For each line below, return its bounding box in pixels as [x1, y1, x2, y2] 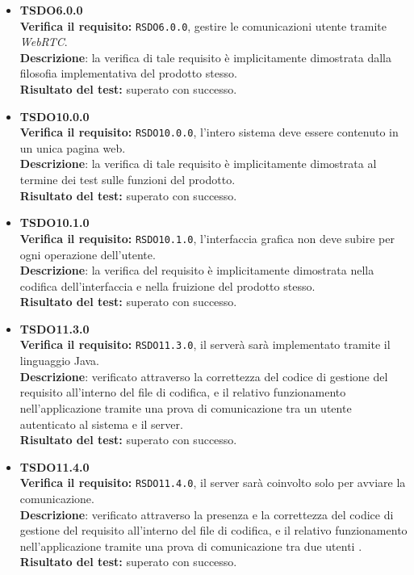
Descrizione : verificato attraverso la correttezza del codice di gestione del [19, 367, 388, 384]
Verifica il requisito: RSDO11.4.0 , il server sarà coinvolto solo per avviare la [19, 474, 406, 491]
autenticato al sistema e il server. [19, 415, 183, 432]
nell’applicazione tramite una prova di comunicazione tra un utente [19, 399, 352, 416]
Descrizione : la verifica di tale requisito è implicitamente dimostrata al [19, 155, 377, 172]
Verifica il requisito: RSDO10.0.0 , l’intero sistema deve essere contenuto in [19, 124, 399, 141]
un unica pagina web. [19, 139, 126, 156]
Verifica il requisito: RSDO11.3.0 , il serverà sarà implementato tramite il [19, 336, 391, 353]
